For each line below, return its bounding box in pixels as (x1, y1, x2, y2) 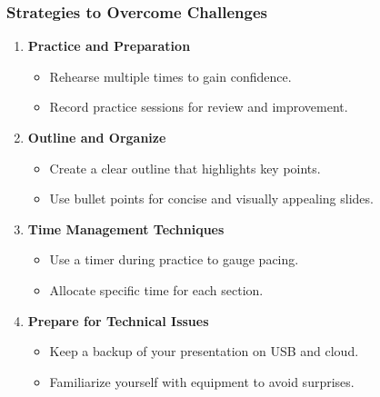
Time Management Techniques (27, 219, 225, 238)
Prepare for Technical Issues (27, 311, 209, 330)
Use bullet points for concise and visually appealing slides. (49, 189, 374, 208)
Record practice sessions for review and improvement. (49, 97, 348, 116)
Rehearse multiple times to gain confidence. (49, 66, 292, 85)
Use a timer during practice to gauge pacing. (49, 250, 299, 269)
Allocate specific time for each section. (49, 280, 264, 299)
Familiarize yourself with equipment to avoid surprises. (49, 372, 355, 391)
